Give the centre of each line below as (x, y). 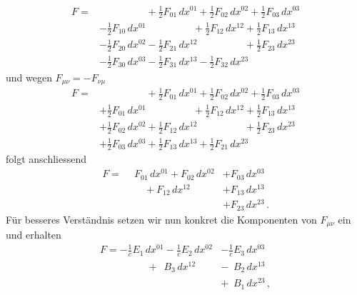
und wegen (29, 77)
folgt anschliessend (46, 159)
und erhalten (34, 235)
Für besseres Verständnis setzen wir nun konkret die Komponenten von (161, 219)
